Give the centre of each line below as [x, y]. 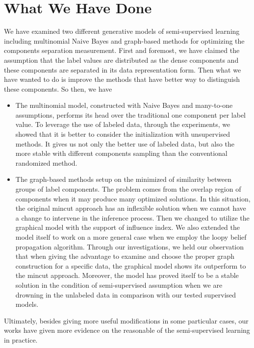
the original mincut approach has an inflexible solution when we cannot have [131, 208]
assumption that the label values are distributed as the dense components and [121, 60]
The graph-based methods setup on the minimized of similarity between [123, 179]
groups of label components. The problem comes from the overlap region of [128, 189]
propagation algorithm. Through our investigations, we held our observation [130, 246]
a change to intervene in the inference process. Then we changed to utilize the [132, 217]
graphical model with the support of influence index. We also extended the [128, 227]
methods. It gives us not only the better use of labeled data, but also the [125, 143]
